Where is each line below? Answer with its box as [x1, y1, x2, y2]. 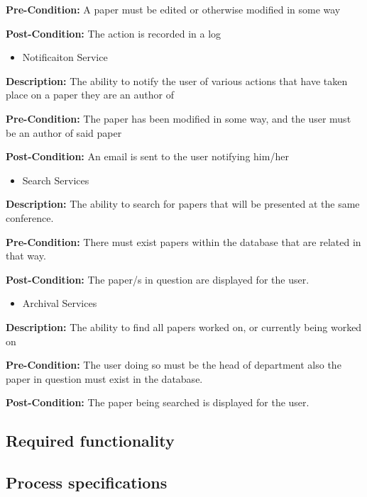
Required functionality [6, 430, 175, 452]
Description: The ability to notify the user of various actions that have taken [6, 73, 348, 88]
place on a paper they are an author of [6, 87, 174, 102]
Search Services [22, 172, 89, 187]
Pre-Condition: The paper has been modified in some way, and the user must [6, 111, 351, 125]
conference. [6, 210, 54, 225]
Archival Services [22, 296, 97, 311]
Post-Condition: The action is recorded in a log [6, 26, 221, 40]
